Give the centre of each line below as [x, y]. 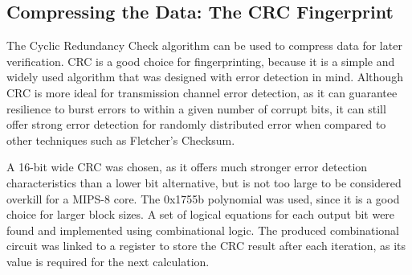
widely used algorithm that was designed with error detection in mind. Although [205, 77]
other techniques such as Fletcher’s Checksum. [121, 140]
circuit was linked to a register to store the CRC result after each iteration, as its [206, 246]
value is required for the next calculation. [108, 261]
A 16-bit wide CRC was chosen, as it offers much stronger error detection [187, 167]
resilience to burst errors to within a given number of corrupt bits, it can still [196, 108]
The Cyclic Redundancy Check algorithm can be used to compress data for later [204, 45]
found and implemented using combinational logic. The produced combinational [203, 230]
